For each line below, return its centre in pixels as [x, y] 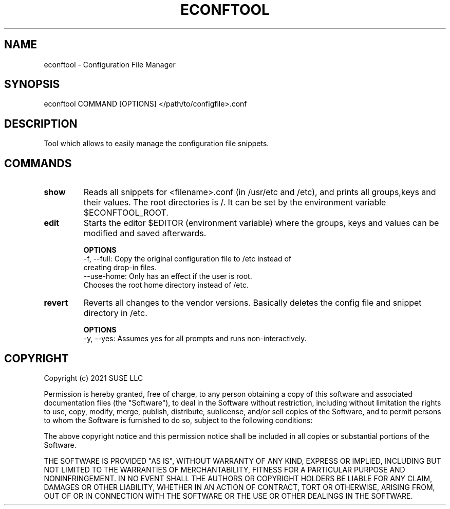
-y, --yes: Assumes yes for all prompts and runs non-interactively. [195, 339]
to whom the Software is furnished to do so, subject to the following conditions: [178, 420]
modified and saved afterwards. [145, 233]
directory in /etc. [115, 313]
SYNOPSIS [32, 84]
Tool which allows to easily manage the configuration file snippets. [156, 144]
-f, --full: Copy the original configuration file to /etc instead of [187, 259]
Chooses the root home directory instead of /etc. [166, 285]
